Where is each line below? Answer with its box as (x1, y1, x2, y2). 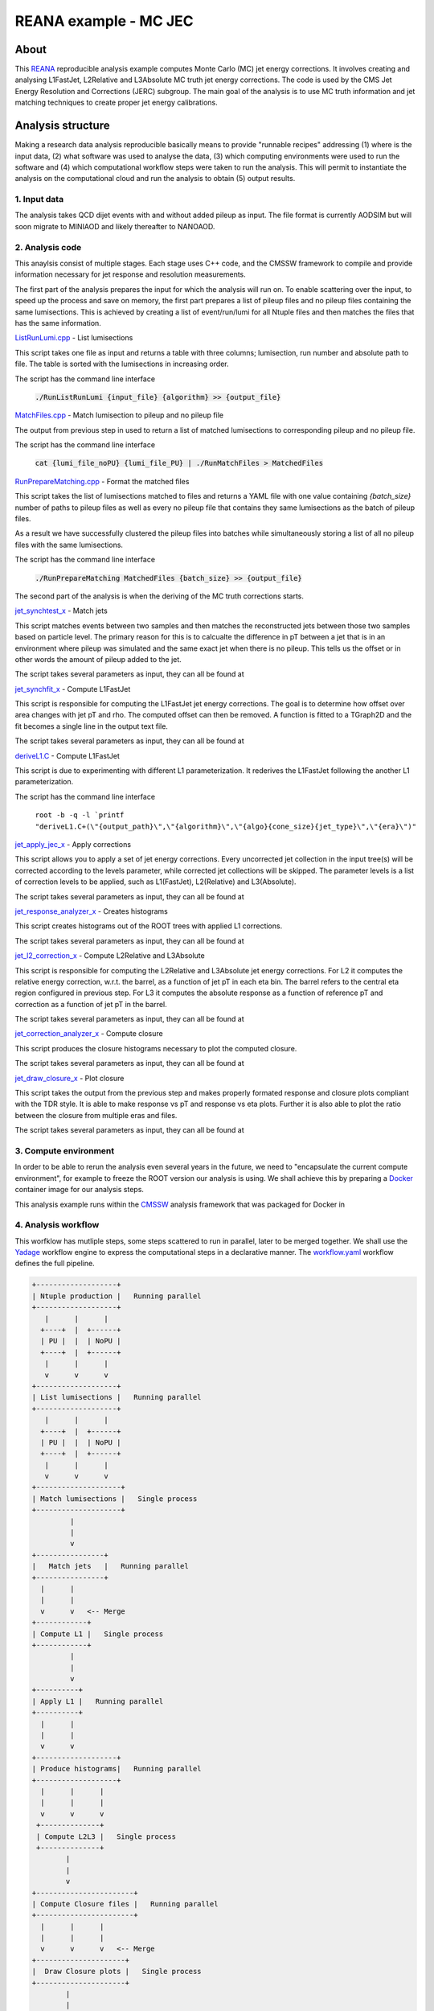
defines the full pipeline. (14, 1259, 96, 1269)
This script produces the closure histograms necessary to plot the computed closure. (14, 1043, 297, 1053)
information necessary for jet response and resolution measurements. (14, 269, 247, 279)
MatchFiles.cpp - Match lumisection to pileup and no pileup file (14, 410, 224, 420)
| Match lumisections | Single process (31, 1494, 198, 1503)
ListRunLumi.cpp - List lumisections (14, 333, 133, 343)
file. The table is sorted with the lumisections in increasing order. (14, 359, 229, 369)
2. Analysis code (14, 241, 82, 253)
